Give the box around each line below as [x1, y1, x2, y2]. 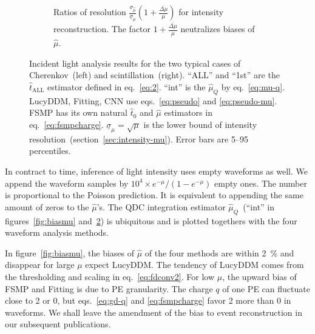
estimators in [164, 106, 212, 119]
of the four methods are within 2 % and [144, 246, 294, 259]
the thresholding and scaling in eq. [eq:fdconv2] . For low [5, 270, 215, 282]
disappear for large [5, 258, 75, 271]
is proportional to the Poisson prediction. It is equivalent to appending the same [5, 189, 303, 201]
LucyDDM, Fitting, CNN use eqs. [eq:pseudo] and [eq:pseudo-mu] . [29, 94, 277, 107]
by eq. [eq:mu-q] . [221, 80, 285, 93]
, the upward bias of [222, 270, 297, 282]
